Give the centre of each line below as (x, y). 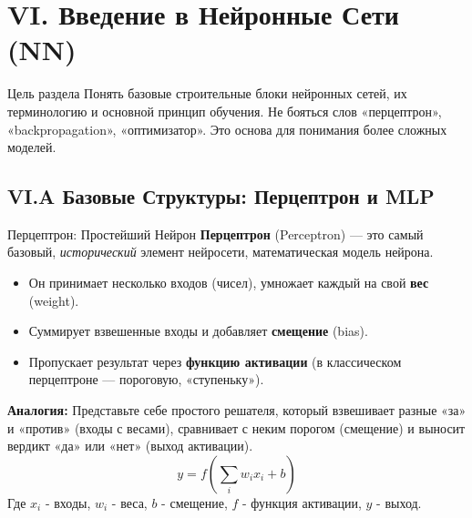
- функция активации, (302, 502)
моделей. (32, 147)
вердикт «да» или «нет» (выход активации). (130, 446)
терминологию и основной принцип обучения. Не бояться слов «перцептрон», (225, 111)
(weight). (54, 300)
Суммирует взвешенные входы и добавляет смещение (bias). (198, 331)
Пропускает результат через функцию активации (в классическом (215, 361)
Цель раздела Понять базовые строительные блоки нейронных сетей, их (207, 93)
